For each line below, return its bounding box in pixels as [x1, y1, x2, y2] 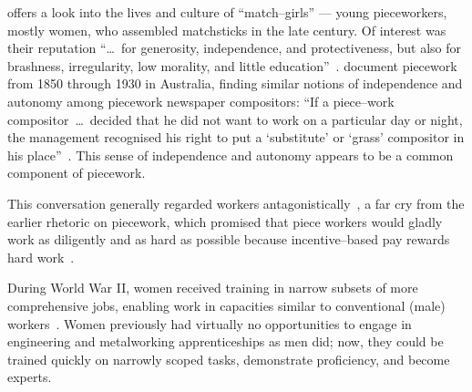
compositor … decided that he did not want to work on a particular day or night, [7, 109, 463, 129]
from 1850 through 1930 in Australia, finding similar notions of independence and [7, 74, 463, 93]
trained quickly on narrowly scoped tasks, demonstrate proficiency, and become [7, 349, 450, 368]
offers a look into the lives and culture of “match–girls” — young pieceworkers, [7, 3, 447, 21]
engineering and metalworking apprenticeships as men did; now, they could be [7, 332, 444, 351]
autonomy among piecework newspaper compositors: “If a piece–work [7, 91, 395, 110]
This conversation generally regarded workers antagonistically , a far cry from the [7, 193, 465, 212]
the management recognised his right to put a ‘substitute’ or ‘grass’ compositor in [7, 128, 465, 147]
